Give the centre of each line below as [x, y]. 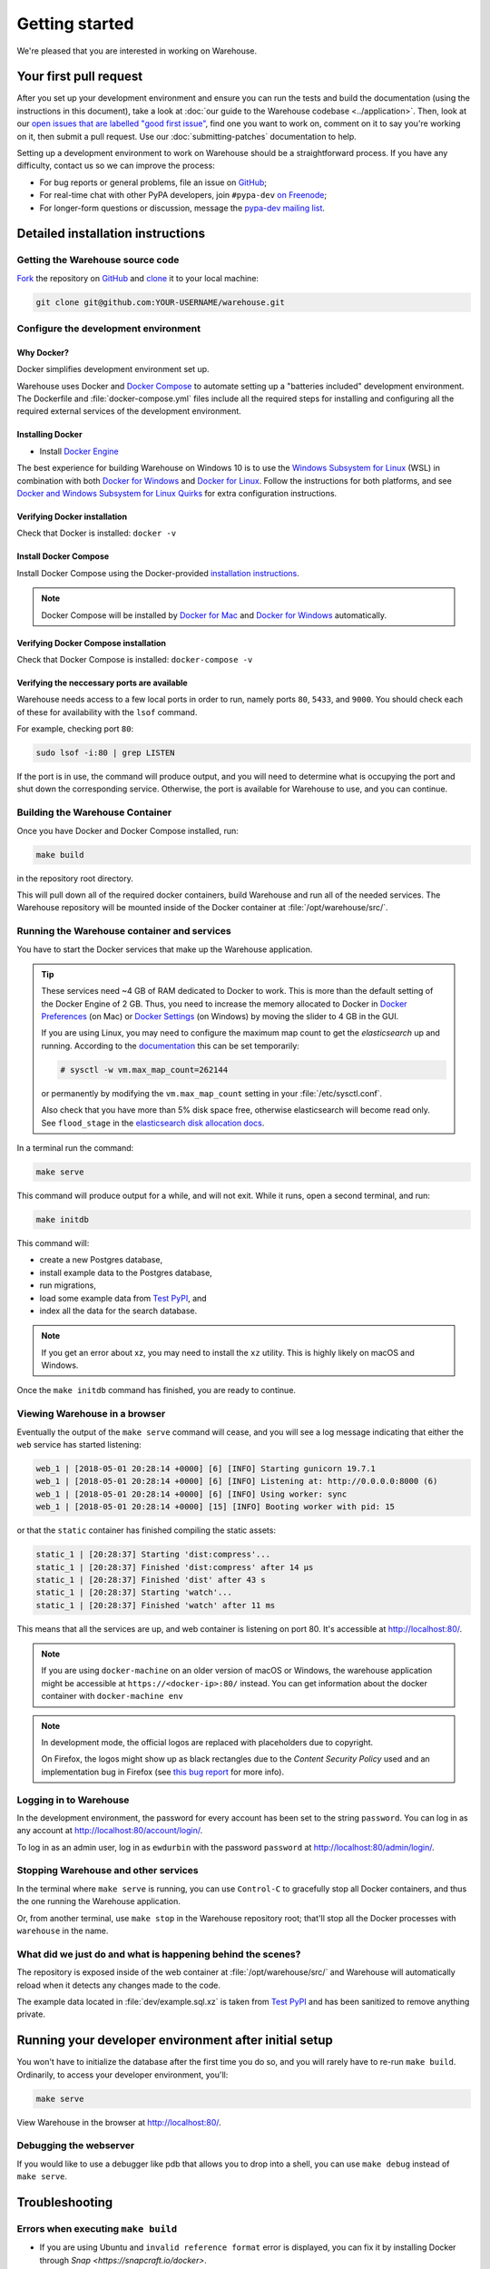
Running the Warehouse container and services [124, 931]
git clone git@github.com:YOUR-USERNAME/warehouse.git [160, 302]
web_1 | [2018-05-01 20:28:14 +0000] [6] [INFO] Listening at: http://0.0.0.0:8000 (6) [237, 1481]
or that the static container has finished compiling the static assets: [147, 1530]
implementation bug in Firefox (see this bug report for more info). [163, 1772]
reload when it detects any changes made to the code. [119, 1985]
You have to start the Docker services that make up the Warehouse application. [165, 949]
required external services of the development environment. [129, 411]
